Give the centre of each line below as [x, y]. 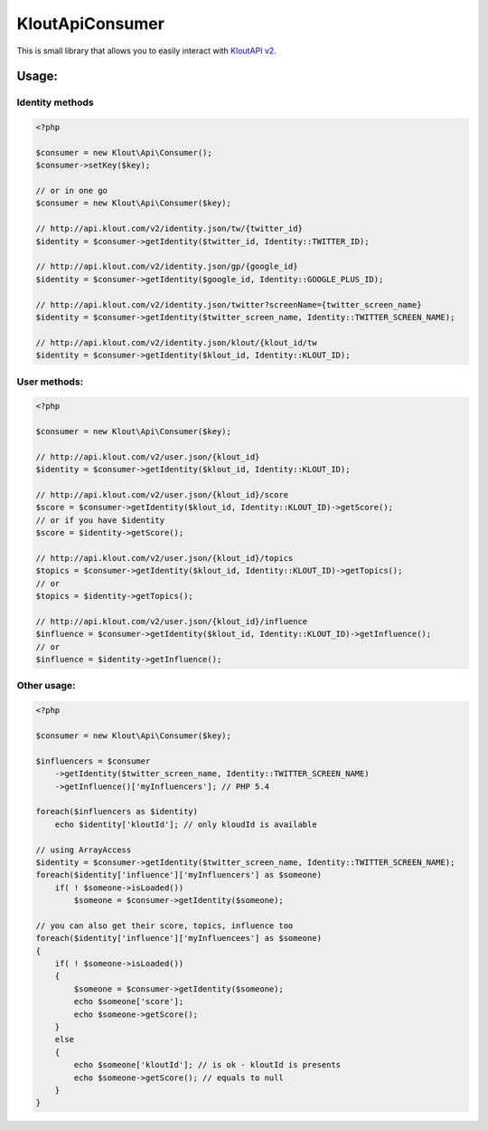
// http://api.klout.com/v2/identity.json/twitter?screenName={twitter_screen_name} [229, 304]
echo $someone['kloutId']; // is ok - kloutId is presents [207, 1065]
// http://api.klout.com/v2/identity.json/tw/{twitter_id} [169, 229]
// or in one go [72, 191]
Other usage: [46, 686]
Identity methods [55, 102]
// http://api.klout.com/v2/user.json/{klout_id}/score [162, 495]
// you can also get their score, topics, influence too [164, 926]
